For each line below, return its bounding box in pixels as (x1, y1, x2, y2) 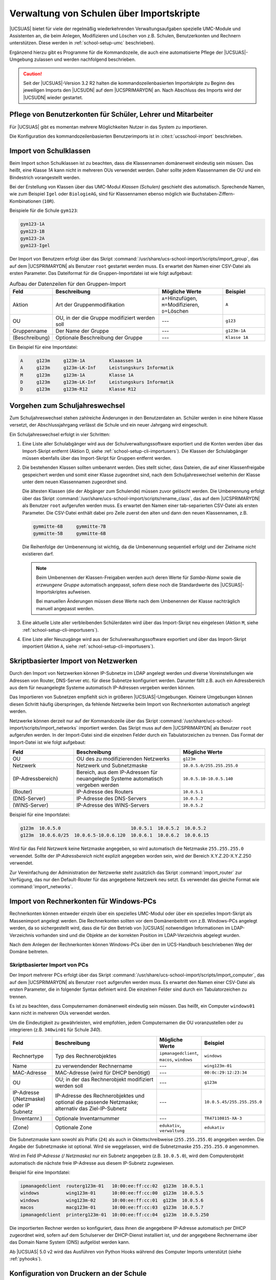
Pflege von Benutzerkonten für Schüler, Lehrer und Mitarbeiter (9, 110, 213, 119)
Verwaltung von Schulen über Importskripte (9, 8, 200, 19)
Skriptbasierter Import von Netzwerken (9, 657, 137, 666)
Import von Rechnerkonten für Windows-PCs (9, 897, 157, 906)
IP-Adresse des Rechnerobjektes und (55, 1092, 145, 1099)
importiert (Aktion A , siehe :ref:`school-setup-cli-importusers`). (22, 643, 155, 650)
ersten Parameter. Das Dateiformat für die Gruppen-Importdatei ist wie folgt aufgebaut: (9, 270, 193, 276)
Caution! (23, 71, 42, 77)
